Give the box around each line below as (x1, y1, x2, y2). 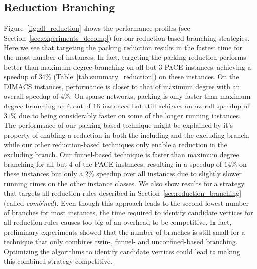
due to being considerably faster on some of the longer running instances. (19, 110, 241, 120)
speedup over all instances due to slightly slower (96, 168, 242, 179)
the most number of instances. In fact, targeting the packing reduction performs (4, 52, 246, 62)
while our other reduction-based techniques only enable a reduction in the (4, 139, 227, 150)
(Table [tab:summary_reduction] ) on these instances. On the (53, 71, 239, 82)
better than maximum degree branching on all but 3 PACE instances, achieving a (4, 61, 251, 72)
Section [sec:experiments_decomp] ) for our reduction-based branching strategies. (4, 32, 250, 43)
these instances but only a (4, 168, 83, 179)
